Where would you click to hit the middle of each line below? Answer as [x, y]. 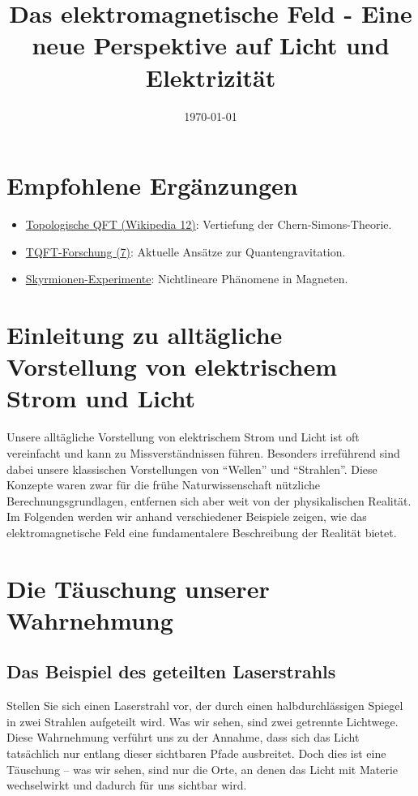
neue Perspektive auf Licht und [211, 45]
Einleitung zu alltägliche [145, 334]
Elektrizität [211, 77]
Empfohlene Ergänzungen [152, 185]
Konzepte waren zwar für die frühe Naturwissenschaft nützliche [163, 485]
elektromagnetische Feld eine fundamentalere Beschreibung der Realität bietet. [202, 532]
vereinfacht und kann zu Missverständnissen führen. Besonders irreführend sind [203, 452]
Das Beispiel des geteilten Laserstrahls [171, 671]
